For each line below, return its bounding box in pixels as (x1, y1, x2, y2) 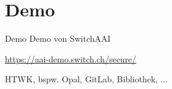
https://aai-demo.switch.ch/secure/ (5, 52, 137, 65)
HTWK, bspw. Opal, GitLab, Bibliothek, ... (5, 73, 168, 85)
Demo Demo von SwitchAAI (5, 32, 111, 45)
